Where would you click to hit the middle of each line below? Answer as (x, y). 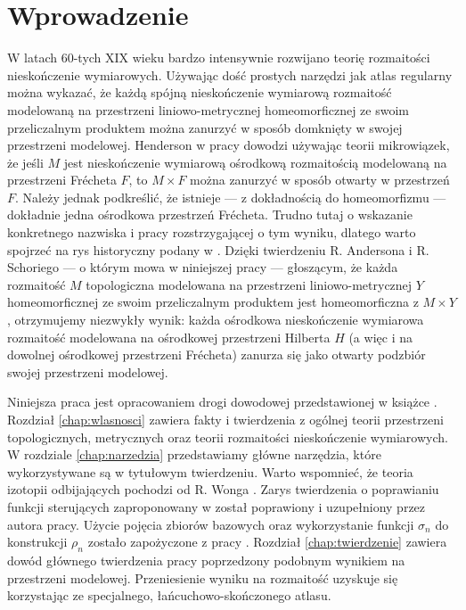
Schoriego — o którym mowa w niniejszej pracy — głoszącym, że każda (203, 267)
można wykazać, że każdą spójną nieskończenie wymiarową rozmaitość (200, 92)
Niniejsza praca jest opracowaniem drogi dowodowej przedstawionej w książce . (222, 402)
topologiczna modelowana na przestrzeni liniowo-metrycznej (249, 284)
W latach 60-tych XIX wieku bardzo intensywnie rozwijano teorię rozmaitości (219, 58)
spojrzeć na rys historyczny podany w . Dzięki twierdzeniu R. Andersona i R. (218, 249)
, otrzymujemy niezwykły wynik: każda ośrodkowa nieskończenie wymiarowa (216, 320)
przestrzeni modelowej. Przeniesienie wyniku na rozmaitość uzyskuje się (203, 577)
